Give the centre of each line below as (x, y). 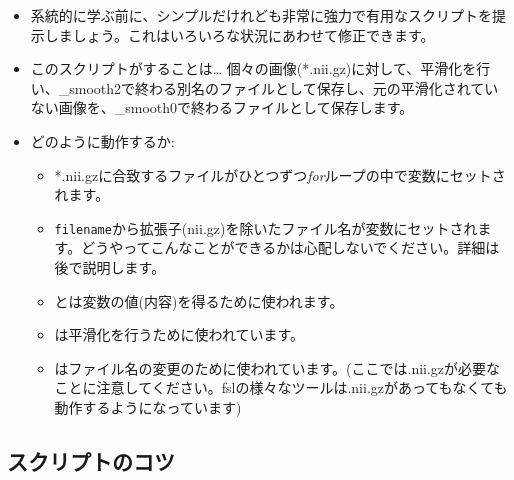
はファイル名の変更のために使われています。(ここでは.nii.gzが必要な (277, 367)
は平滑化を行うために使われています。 (179, 334)
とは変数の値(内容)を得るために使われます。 (199, 300)
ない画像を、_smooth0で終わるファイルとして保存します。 (222, 107)
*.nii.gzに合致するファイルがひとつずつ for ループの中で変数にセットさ (280, 174)
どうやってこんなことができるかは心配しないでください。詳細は (290, 247)
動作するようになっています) (148, 406)
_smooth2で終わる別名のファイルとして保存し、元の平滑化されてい (278, 87)
